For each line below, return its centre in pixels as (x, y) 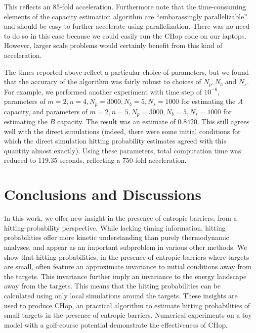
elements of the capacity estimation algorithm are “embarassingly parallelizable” (126, 16)
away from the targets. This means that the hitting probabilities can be (112, 286)
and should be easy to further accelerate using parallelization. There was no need (127, 26)
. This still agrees (223, 121)
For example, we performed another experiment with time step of (103, 91)
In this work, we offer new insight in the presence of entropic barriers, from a (121, 218)
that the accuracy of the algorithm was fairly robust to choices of (103, 81)
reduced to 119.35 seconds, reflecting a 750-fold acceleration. (95, 160)
